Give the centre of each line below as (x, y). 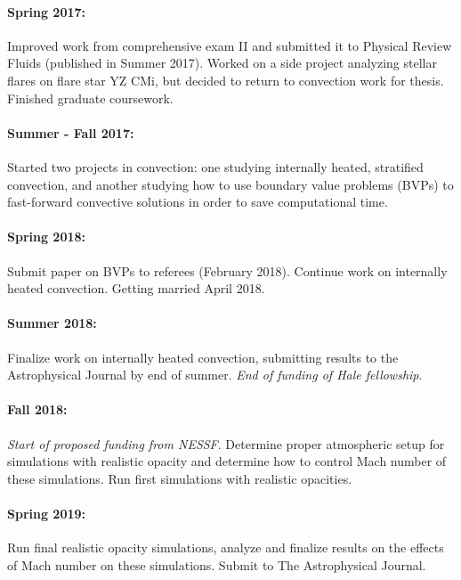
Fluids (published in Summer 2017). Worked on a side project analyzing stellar (222, 63)
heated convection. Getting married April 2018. (136, 288)
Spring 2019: (47, 513)
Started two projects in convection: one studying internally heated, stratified (215, 166)
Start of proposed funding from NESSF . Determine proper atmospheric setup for (226, 443)
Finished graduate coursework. (90, 98)
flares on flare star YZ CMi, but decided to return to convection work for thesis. (226, 80)
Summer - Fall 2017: (71, 132)
